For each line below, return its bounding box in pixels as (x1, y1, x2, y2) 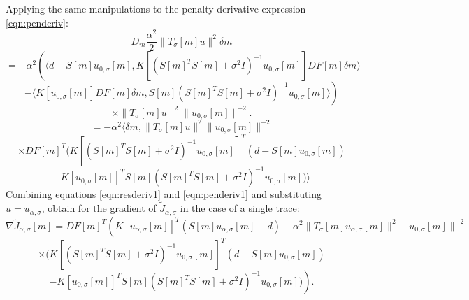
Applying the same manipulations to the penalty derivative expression (6, 1, 306, 15)
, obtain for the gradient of (41, 201, 157, 215)
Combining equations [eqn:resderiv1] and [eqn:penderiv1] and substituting (6, 187, 322, 201)
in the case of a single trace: (180, 201, 300, 215)
